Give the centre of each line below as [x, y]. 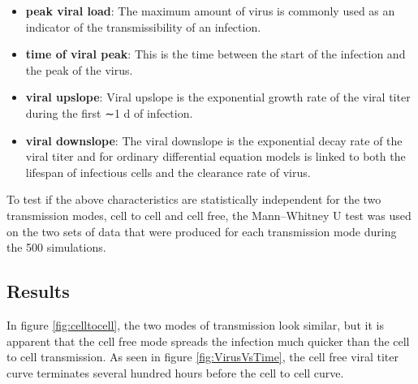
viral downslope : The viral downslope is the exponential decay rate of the [214, 140]
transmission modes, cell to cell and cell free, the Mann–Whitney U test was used [209, 215]
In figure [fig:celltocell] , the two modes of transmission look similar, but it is [195, 324]
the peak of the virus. [79, 69]
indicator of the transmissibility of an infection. [143, 26]
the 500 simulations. [56, 247]
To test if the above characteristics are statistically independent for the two [194, 199]
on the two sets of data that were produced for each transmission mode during [202, 231]
